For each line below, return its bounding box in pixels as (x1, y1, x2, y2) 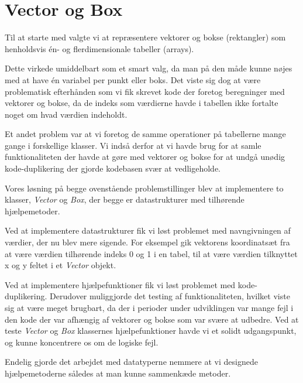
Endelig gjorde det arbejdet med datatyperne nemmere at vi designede (5, 355, 258, 368)
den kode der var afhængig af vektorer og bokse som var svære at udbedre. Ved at (5, 313, 299, 325)
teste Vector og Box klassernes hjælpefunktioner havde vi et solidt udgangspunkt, (5, 324, 297, 337)
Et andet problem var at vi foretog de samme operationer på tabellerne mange (5, 128, 286, 140)
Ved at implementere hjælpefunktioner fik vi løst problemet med (5, 278, 236, 290)
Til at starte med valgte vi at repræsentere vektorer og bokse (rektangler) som (5, 31, 286, 43)
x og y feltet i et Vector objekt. (5, 259, 116, 271)
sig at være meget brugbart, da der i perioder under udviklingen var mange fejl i (5, 302, 294, 313)
